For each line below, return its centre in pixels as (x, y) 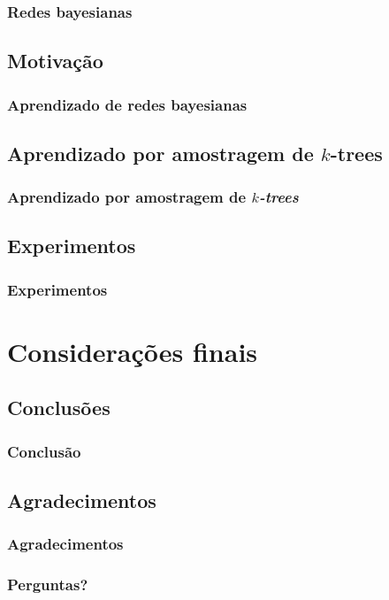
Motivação (55, 61)
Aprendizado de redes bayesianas (127, 104)
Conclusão (44, 451)
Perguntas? (48, 585)
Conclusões (59, 408)
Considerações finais (133, 351)
